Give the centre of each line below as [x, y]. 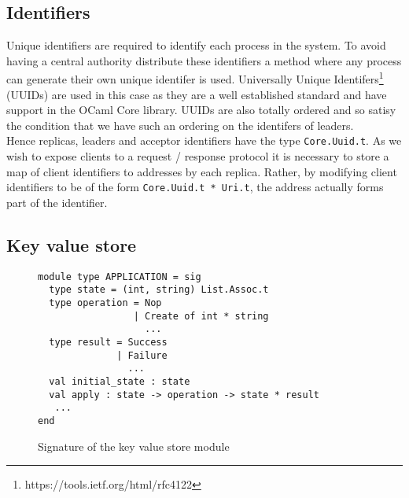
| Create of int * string [201, 316]
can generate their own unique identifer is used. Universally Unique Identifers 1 [195, 78]
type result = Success [108, 342]
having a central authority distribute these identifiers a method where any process [204, 60]
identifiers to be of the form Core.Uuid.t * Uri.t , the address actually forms [195, 187]
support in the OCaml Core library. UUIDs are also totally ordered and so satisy [201, 110]
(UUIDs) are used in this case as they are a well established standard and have [197, 94]
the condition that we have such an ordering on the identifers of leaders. [180, 125]
